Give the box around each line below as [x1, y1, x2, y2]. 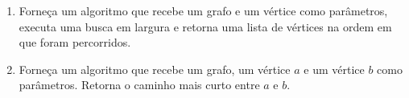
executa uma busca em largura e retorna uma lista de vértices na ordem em [19, 18, 392, 35]
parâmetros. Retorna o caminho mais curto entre [19, 76, 260, 93]
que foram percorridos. [19, 34, 131, 51]
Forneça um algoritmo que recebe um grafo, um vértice [19, 60, 291, 77]
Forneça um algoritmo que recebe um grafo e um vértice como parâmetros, [19, 2, 388, 18]
